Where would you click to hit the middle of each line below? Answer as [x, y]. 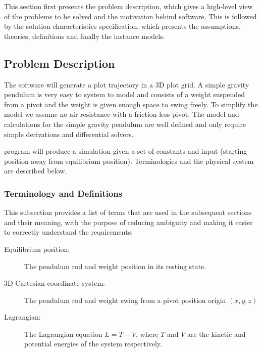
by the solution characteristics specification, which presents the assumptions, [123, 26]
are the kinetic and [216, 334]
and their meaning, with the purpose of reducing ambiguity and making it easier [128, 222]
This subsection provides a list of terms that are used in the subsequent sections [128, 212]
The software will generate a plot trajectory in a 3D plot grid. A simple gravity [127, 84]
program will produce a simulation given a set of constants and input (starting [126, 151]
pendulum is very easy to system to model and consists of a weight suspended [125, 94]
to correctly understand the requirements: [69, 232]
